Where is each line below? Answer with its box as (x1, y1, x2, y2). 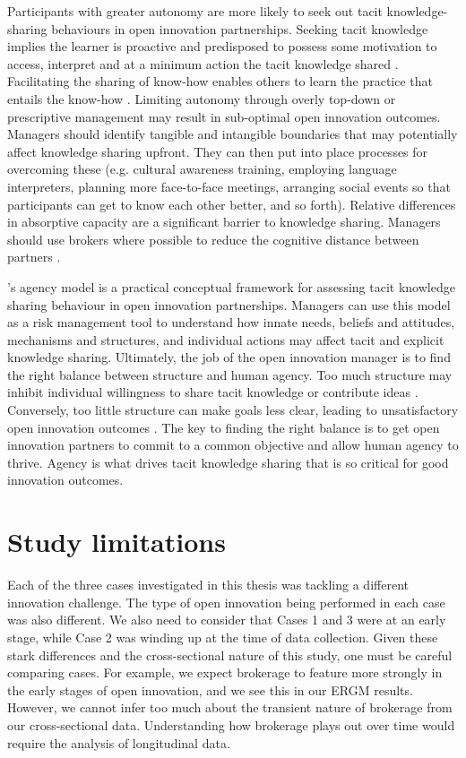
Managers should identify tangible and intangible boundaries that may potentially (7, 125, 458, 143)
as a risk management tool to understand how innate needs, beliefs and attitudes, (7, 313, 455, 332)
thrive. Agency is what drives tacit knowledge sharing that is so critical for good (7, 452, 449, 471)
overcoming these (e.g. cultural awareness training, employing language (7, 159, 397, 178)
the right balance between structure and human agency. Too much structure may (7, 365, 453, 383)
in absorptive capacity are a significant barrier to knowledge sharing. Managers (7, 212, 441, 231)
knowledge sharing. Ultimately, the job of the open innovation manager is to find (7, 348, 451, 366)
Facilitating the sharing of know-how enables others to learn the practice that (7, 72, 434, 90)
